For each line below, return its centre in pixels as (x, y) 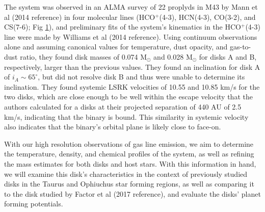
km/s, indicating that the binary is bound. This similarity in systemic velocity (126, 116)
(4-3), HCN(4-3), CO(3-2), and (207, 17)
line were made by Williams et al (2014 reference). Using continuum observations (131, 36)
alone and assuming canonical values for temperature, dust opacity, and (116, 47)
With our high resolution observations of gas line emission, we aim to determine (129, 143)
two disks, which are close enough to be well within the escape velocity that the (128, 97)
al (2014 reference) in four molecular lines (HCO (80, 17)
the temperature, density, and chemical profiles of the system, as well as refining (129, 154)
